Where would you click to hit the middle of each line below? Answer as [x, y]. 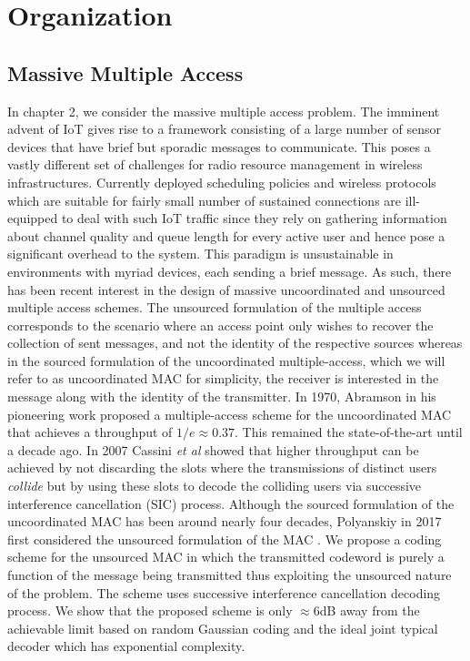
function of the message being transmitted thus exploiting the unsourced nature [230, 575]
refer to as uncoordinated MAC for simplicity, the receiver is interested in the [223, 378]
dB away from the [370, 610]
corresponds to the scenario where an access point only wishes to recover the [220, 325]
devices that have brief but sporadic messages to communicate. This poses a [219, 146]
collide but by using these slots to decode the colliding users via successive [215, 486]
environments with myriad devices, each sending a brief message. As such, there [230, 271]
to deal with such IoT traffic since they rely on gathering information [254, 218]
